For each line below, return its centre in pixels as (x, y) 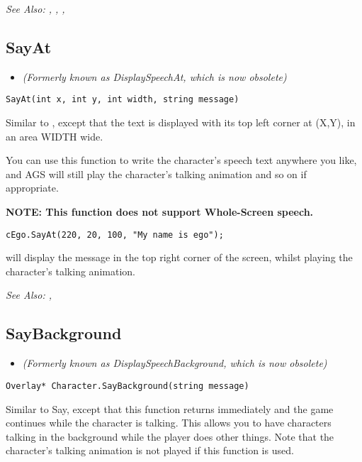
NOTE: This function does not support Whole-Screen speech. (160, 212)
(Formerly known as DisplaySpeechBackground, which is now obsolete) (175, 363)
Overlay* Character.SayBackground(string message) (128, 386)
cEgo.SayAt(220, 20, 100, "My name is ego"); (115, 235)
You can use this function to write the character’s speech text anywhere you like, (181, 160)
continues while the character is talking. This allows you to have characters (169, 423)
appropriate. (32, 188)
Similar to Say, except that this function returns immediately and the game (170, 408)
